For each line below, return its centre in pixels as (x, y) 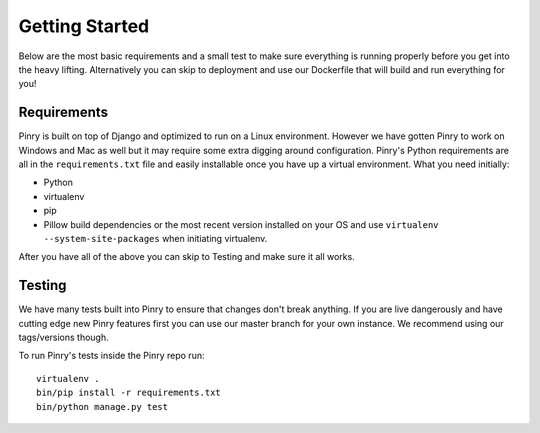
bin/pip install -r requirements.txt (129, 393)
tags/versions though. (63, 337)
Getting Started (84, 26)
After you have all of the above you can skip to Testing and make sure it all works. (186, 257)
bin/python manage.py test (102, 406)
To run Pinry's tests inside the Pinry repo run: (111, 356)
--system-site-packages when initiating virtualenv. (155, 238)
